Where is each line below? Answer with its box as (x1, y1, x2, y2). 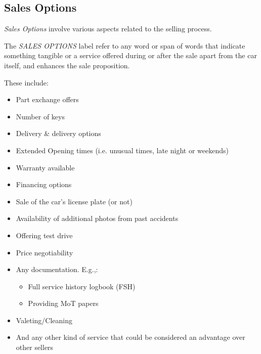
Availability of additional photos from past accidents (16, 213, 179, 224)
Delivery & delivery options (16, 128, 101, 139)
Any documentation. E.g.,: (16, 264, 98, 275)
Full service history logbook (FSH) (28, 281, 136, 291)
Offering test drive (16, 230, 73, 240)
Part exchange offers (16, 94, 79, 105)
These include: (4, 77, 49, 87)
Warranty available (16, 162, 75, 172)
